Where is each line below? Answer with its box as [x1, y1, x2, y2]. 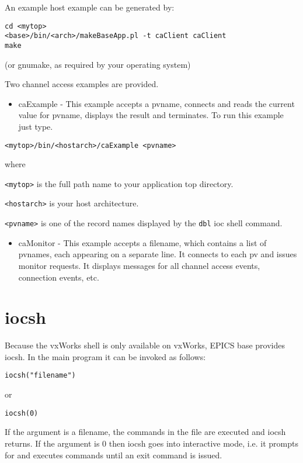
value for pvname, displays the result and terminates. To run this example [18, 109, 284, 121]
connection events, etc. [18, 271, 99, 283]
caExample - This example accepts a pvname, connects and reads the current [18, 97, 295, 109]
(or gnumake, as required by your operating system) [5, 58, 191, 70]
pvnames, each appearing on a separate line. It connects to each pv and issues [18, 248, 297, 260]
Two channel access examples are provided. [5, 78, 159, 90]
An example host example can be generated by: [5, 1, 175, 13]
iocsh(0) [5, 409, 39, 417]
